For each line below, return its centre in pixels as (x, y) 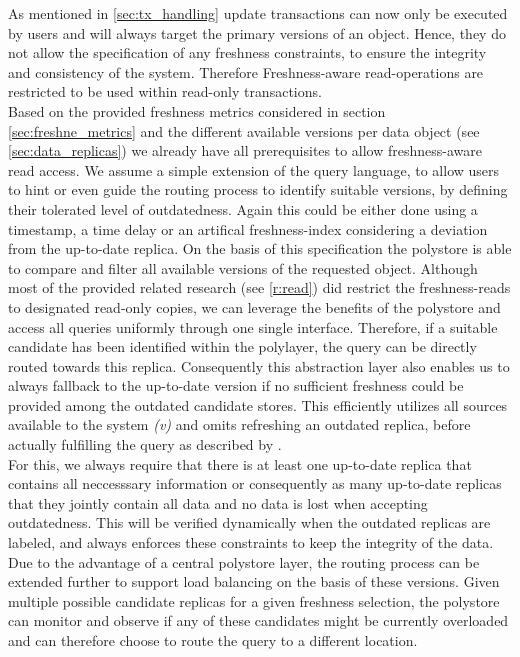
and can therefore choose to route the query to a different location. (213, 640)
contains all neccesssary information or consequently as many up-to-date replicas (255, 483)
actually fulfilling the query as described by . (145, 444)
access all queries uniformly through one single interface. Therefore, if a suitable (253, 326)
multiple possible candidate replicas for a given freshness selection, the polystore (254, 600)
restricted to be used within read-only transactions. (165, 91)
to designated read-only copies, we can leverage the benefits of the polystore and (254, 306)
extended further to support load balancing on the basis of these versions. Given (254, 581)
